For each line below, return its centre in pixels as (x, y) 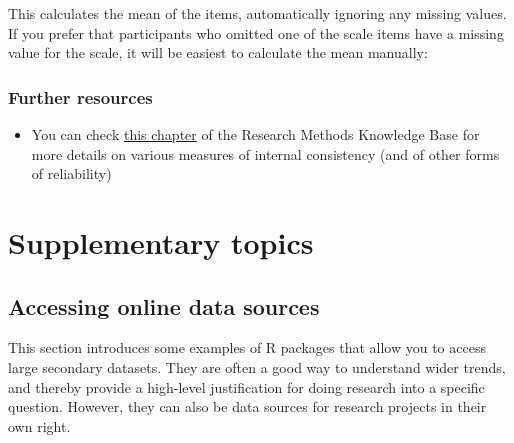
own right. (39, 425)
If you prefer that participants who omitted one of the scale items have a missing (256, 32)
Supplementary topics (161, 241)
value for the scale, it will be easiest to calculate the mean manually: (218, 52)
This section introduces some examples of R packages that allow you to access (247, 347)
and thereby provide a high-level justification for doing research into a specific (246, 386)
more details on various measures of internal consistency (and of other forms (265, 153)
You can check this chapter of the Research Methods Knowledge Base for (255, 134)
